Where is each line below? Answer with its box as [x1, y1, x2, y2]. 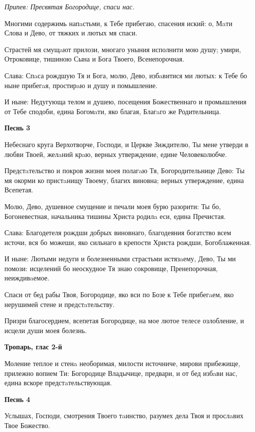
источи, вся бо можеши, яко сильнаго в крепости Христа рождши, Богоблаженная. [4, 237, 252, 247]
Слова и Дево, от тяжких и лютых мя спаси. [4, 28, 138, 38]
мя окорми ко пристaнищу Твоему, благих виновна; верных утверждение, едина [4, 175, 244, 185]
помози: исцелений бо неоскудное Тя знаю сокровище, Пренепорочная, [4, 263, 218, 273]
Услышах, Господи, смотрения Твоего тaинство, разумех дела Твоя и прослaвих [4, 410, 244, 421]
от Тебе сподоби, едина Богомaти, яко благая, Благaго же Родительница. [4, 106, 221, 116]
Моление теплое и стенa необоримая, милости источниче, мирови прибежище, [4, 358, 240, 369]
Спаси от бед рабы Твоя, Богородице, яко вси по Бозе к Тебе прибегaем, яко [4, 289, 234, 300]
